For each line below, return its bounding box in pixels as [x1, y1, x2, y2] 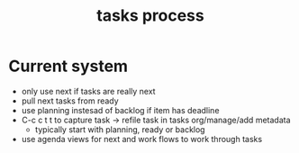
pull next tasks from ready [21, 95, 119, 106]
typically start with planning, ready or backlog [34, 123, 205, 135]
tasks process [96, 5, 204, 26]
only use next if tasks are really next [21, 85, 156, 96]
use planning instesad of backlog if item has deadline [21, 104, 220, 115]
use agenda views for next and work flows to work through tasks [21, 133, 263, 144]
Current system [8, 56, 128, 76]
